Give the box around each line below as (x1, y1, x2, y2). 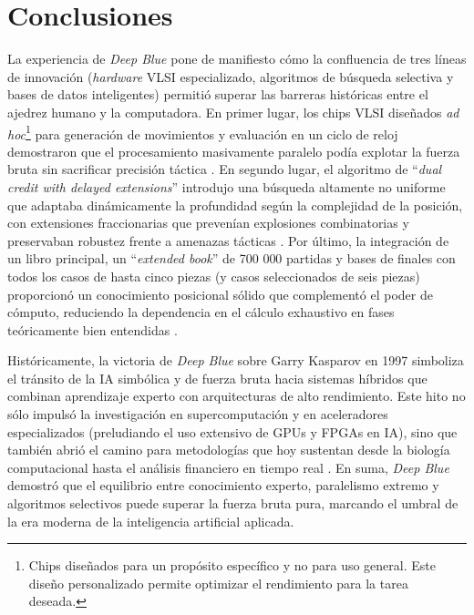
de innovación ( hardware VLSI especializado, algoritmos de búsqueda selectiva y (7, 67, 454, 86)
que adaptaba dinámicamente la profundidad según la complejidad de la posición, (7, 195, 463, 214)
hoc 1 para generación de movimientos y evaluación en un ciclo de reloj (7, 121, 398, 143)
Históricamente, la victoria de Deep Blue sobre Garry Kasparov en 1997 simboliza (7, 351, 464, 370)
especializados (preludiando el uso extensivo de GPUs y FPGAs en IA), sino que (7, 422, 458, 441)
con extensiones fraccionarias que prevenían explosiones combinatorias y (7, 213, 409, 232)
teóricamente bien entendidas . (7, 320, 178, 339)
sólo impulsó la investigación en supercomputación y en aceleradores (7, 405, 388, 424)
